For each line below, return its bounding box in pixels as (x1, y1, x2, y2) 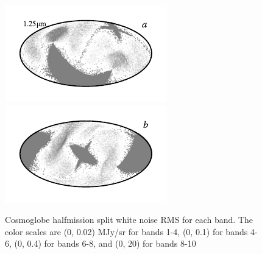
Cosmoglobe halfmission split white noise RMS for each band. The (5, 213, 253, 226)
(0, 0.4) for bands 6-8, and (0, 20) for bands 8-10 (14, 237, 196, 250)
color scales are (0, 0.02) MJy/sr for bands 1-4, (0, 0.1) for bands (5, 225, 248, 238)
